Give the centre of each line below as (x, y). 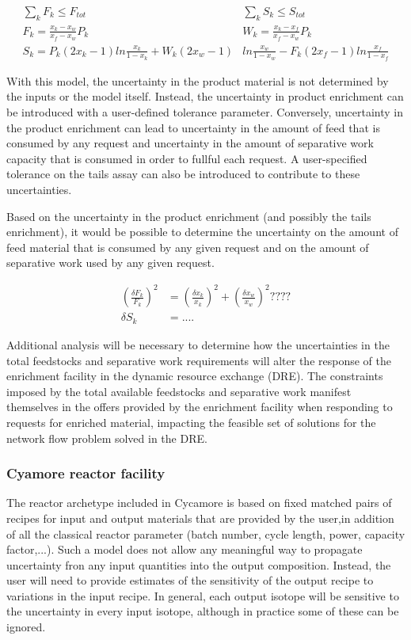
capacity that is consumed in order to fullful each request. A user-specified (187, 158)
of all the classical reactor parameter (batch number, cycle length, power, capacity (206, 533)
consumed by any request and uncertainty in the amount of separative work (190, 143)
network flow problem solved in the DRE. (107, 438)
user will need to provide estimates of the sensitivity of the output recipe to (190, 580)
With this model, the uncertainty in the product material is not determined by (198, 80)
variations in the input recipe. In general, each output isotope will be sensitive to (203, 595)
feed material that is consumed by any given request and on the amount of (188, 247)
